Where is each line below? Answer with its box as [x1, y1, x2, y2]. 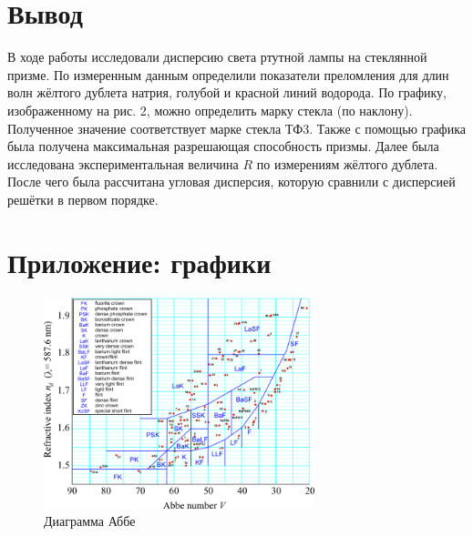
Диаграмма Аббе [44, 511, 136, 531]
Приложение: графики [7, 243, 272, 280]
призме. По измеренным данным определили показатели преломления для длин [7, 65, 449, 84]
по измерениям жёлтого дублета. [256, 154, 438, 173]
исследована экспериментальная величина [7, 154, 239, 173]
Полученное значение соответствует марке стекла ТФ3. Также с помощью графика [7, 118, 466, 137]
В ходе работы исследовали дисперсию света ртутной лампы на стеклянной [7, 47, 427, 66]
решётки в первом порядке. [7, 189, 159, 208]
